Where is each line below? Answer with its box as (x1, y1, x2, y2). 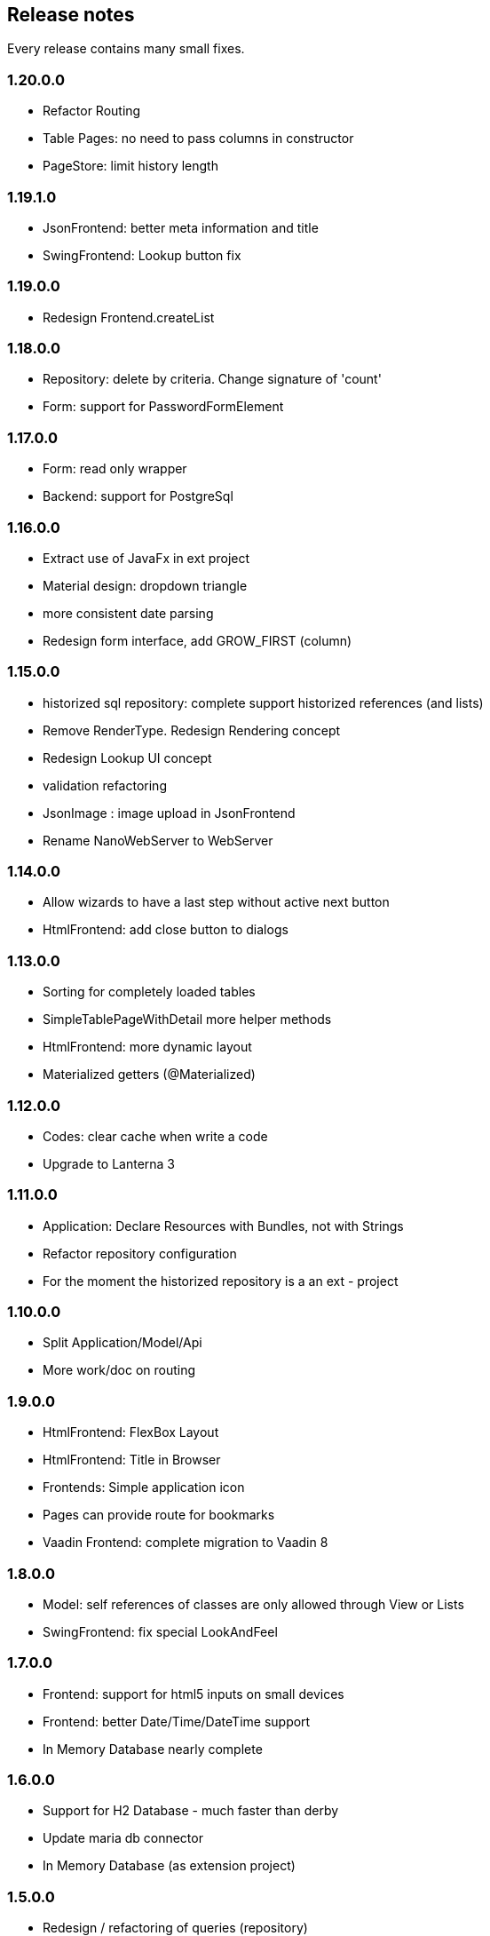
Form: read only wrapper (43, 461, 187, 477)
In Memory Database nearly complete (43, 1741, 263, 1757)
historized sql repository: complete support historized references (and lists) (43, 694, 484, 710)
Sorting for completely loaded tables (43, 984, 256, 1000)
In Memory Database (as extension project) (43, 1858, 296, 1874)
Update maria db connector (43, 1830, 203, 1846)
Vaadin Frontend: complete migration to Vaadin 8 (43, 1535, 328, 1551)
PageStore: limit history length (43, 158, 218, 174)
